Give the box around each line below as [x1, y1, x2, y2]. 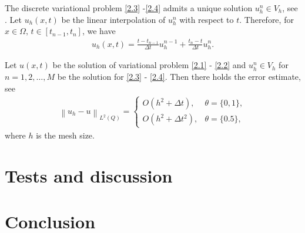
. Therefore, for [239, 13, 294, 25]
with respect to [179, 13, 234, 25]
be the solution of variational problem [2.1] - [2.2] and [52, 59, 246, 71]
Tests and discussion [5, 163, 173, 187]
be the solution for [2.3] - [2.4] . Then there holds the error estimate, [57, 70, 301, 82]
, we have [82, 25, 116, 37]
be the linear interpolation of [61, 13, 166, 25]
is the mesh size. [36, 129, 95, 141]
